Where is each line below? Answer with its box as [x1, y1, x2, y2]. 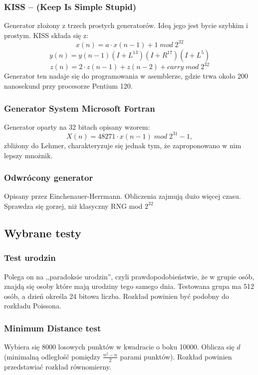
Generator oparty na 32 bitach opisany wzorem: [4, 121, 150, 132]
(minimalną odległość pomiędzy [4, 351, 101, 361]
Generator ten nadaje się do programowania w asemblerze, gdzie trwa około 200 [4, 71, 248, 81]
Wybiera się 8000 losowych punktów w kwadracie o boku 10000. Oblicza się [4, 341, 235, 352]
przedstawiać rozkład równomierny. [4, 361, 111, 371]
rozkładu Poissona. [4, 300, 61, 311]
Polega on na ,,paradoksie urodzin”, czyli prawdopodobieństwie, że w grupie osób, [4, 271, 255, 281]
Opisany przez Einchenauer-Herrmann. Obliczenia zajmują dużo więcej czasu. [4, 191, 241, 201]
